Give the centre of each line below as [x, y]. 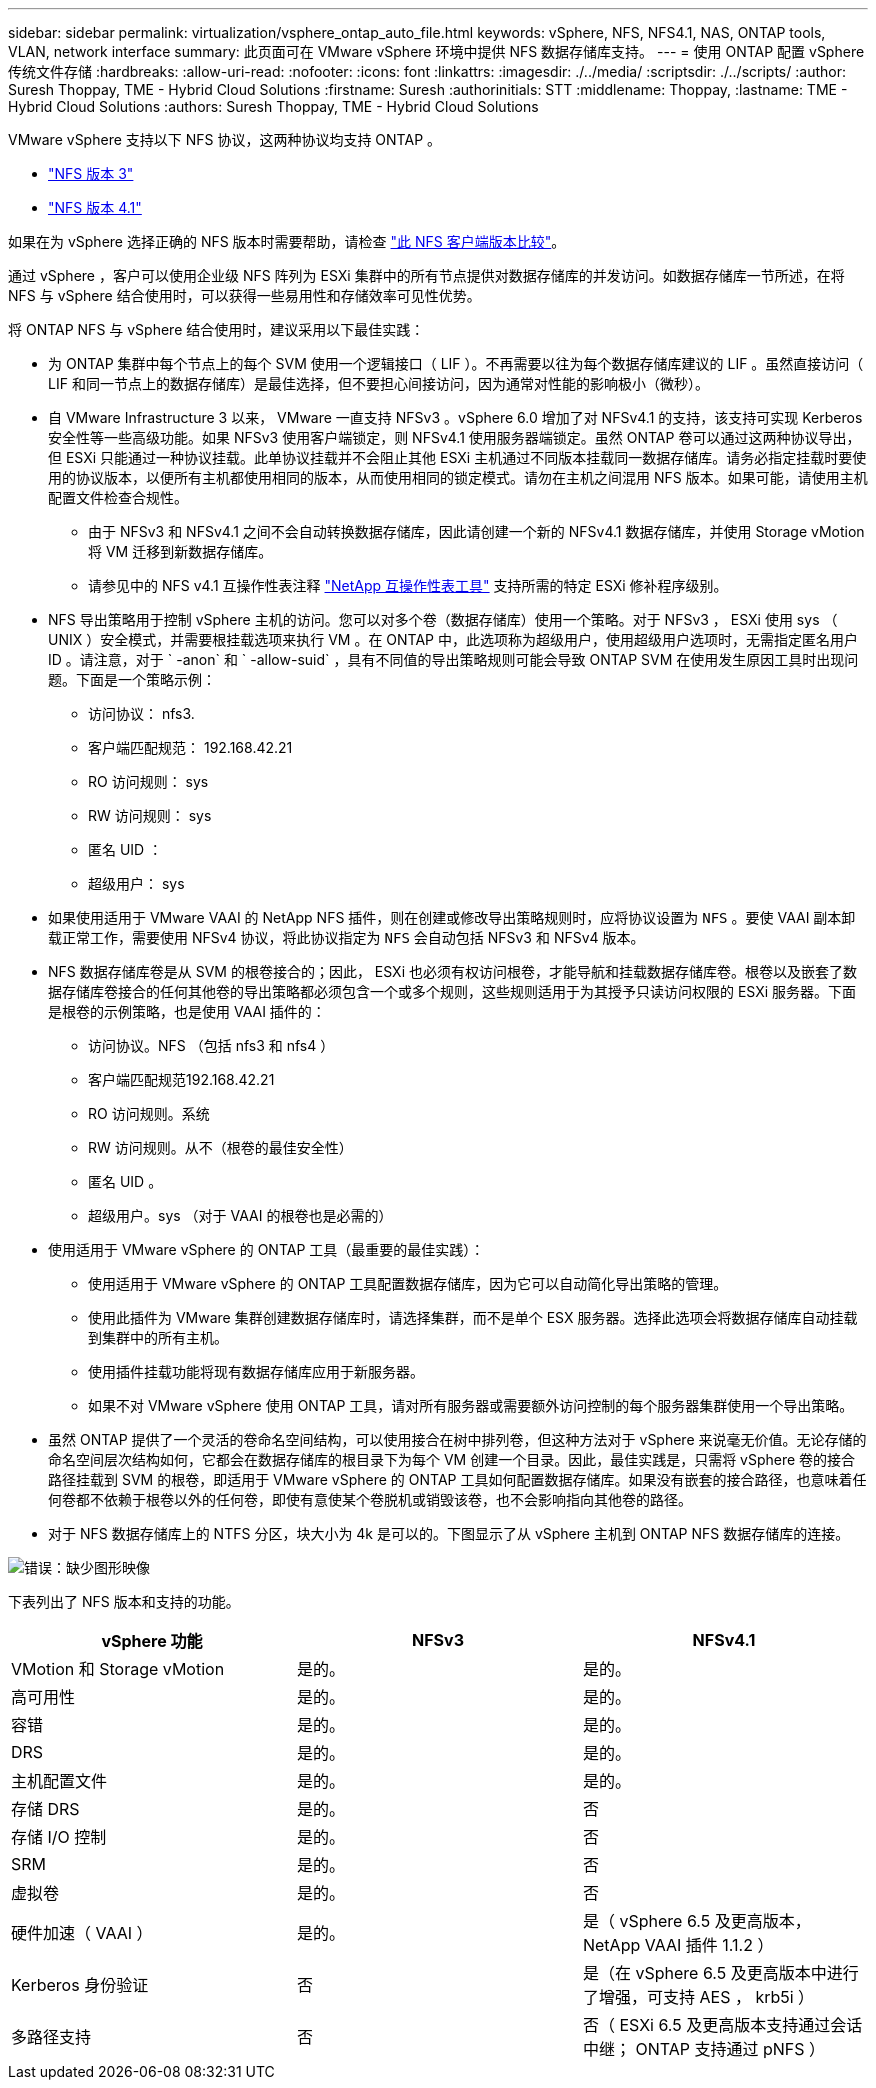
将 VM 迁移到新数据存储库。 [180, 551]
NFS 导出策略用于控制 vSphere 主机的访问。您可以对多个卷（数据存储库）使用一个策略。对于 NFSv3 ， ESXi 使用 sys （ [443, 619]
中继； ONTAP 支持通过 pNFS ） [704, 2049]
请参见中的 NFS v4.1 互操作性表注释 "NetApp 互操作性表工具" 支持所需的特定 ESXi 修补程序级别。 [408, 585]
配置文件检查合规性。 [118, 497]
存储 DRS [45, 1809]
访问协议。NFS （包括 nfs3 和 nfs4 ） [211, 1045]
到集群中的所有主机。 [158, 1337]
